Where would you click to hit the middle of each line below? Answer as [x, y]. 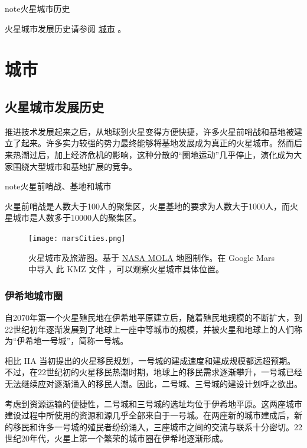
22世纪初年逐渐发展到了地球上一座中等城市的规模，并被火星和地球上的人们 [149, 329]
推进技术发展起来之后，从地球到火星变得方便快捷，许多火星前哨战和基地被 [149, 131]
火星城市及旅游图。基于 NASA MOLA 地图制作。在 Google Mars [151, 257]
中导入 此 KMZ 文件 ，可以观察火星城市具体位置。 [126, 269]
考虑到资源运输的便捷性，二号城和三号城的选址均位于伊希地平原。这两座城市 [153, 403]
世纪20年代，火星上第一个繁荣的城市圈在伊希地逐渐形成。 [116, 438]
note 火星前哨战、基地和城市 [58, 186]
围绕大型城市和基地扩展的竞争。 [75, 166]
